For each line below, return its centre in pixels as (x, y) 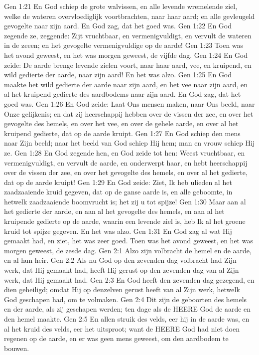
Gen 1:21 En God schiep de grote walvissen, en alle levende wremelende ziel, (121, 6)
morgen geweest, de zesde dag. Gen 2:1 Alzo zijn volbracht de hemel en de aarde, (128, 250)
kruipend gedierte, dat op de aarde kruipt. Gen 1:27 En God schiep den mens (122, 133)
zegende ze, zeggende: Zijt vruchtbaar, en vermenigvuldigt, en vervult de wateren (128, 35)
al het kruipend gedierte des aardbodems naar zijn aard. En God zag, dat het (123, 94)
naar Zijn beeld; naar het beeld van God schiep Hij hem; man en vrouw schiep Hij (129, 143)
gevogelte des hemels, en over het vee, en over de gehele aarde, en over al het (121, 123)
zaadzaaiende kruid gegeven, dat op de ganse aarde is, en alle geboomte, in (118, 192)
